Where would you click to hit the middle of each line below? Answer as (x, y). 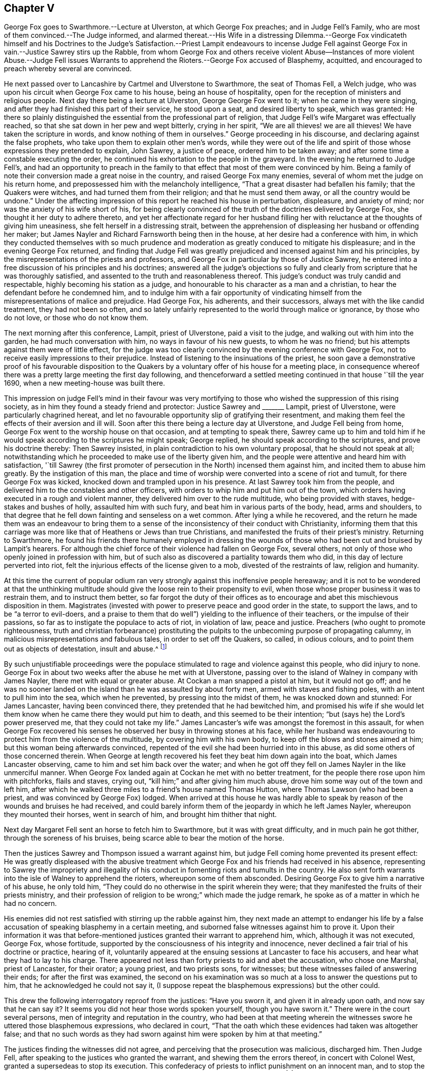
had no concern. (30, 903)
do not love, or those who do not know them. (76, 318)
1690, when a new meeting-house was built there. (85, 383)
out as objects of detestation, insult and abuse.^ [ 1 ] (86, 648)
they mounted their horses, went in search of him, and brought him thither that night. (140, 815)
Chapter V (29, 8)
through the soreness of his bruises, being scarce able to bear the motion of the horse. (144, 838)
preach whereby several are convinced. (68, 69)
